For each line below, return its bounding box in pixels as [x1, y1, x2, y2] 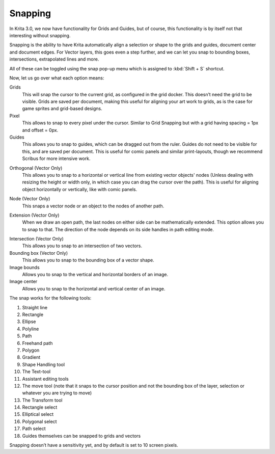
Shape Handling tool [22, 361, 65, 367]
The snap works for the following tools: [9, 295, 92, 301]
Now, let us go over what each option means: [9, 74, 104, 81]
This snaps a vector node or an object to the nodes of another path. [22, 203, 164, 209]
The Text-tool [22, 368, 51, 375]
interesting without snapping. [9, 32, 71, 38]
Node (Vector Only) [9, 196, 50, 202]
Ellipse [22, 318, 36, 325]
